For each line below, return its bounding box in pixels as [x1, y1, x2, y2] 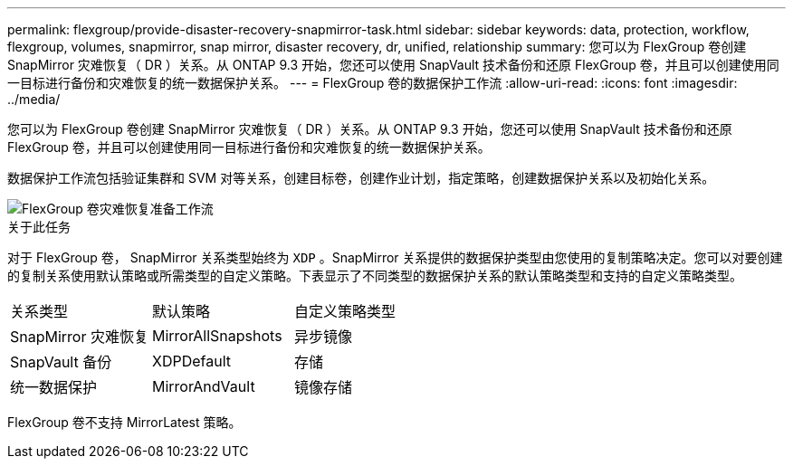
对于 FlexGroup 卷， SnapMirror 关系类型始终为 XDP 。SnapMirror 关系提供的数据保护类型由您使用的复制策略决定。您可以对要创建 [7, 250, 783, 265]
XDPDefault [151, 352, 231, 370]
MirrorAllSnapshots [151, 327, 282, 345]
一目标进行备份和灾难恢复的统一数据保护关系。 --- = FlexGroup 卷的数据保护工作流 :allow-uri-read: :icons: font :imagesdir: [7, 75, 738, 90]
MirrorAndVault [151, 377, 255, 395]
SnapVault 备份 [10, 353, 112, 371]
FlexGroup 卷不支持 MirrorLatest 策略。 [7, 414, 242, 430]
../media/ [7, 91, 61, 107]
